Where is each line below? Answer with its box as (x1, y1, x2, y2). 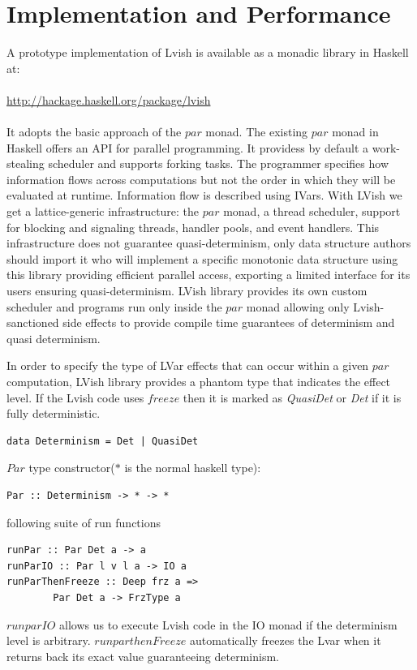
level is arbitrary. (6, 632, 91, 649)
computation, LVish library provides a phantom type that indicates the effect (6, 373, 391, 389)
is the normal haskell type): (124, 459, 261, 476)
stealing (6, 155, 45, 172)
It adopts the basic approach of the (6, 123, 182, 140)
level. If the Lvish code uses (6, 389, 144, 406)
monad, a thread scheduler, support (223, 203, 401, 220)
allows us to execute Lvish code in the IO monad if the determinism (59, 616, 398, 633)
